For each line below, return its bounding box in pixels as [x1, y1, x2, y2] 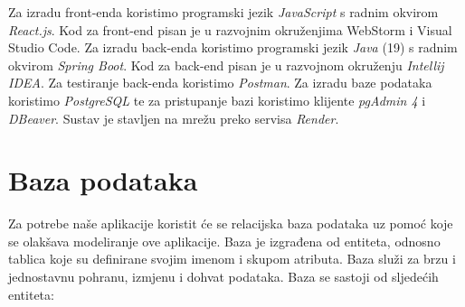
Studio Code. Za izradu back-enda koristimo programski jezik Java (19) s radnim [8, 38, 458, 57]
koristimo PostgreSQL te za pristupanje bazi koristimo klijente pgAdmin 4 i [8, 90, 426, 109]
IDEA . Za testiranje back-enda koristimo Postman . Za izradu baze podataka [8, 73, 432, 92]
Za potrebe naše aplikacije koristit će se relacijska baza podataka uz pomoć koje [8, 214, 453, 233]
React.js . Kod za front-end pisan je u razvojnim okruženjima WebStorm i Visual [8, 20, 452, 39]
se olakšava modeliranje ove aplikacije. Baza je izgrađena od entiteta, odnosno [8, 231, 441, 250]
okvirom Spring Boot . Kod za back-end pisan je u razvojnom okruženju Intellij [8, 55, 444, 74]
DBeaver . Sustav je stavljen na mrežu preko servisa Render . [8, 108, 339, 127]
